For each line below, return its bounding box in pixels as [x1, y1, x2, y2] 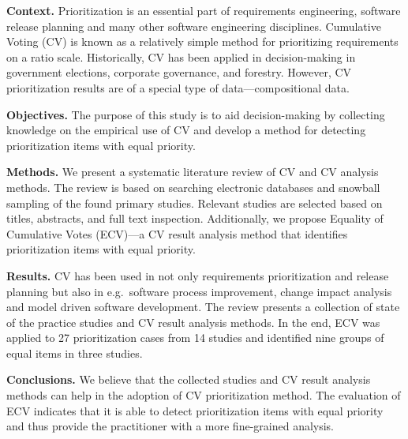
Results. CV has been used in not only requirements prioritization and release [6, 267, 389, 283]
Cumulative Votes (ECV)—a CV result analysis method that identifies [6, 225, 348, 242]
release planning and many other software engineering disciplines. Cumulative [6, 17, 381, 34]
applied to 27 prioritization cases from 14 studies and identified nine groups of [6, 329, 384, 346]
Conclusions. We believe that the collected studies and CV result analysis [6, 371, 371, 388]
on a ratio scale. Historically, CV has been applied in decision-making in [6, 48, 356, 65]
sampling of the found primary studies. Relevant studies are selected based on [6, 194, 383, 211]
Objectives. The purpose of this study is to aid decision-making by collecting [6, 106, 385, 122]
